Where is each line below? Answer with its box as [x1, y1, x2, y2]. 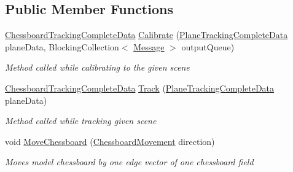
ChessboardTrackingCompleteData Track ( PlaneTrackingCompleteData [5, 81, 275, 94]
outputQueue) [181, 40, 235, 53]
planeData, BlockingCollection [5, 40, 119, 53]
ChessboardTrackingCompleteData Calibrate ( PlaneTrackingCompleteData [5, 28, 288, 41]
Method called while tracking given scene [5, 114, 157, 127]
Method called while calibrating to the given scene [5, 61, 190, 74]
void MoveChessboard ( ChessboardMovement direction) [5, 135, 215, 147]
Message [133, 40, 165, 53]
